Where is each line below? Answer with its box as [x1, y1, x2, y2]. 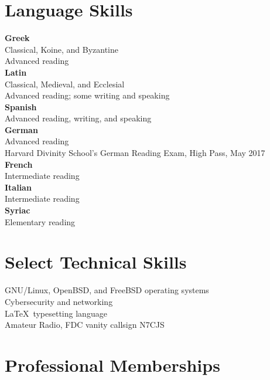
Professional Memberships [5, 352, 220, 376]
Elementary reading [5, 215, 76, 228]
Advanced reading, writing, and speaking [5, 112, 152, 124]
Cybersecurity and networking [5, 295, 113, 307]
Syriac [5, 204, 30, 216]
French [5, 158, 33, 170]
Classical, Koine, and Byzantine [5, 43, 119, 55]
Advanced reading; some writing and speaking [5, 89, 170, 101]
